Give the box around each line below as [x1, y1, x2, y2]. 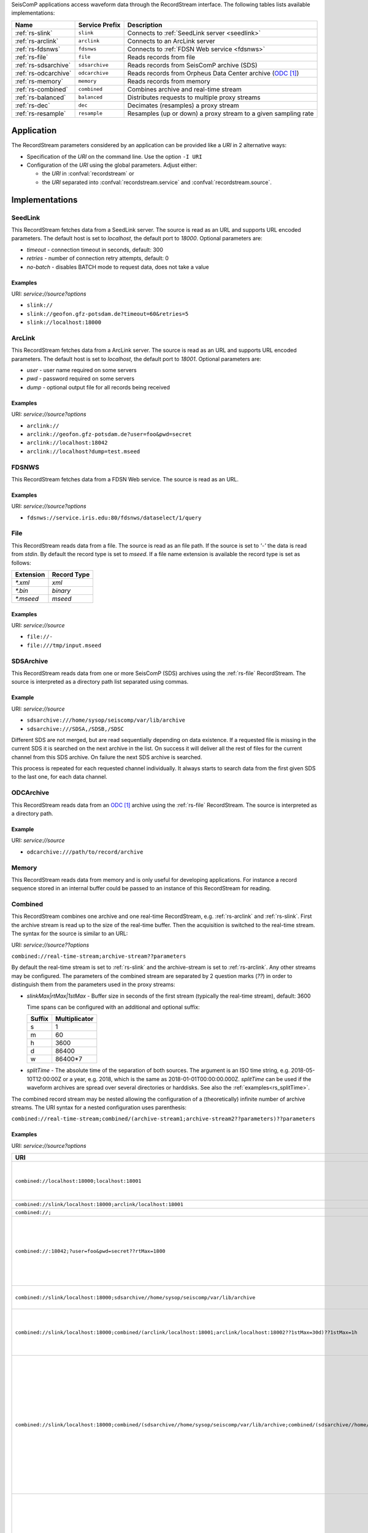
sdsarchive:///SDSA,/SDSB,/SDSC [26, 725, 124, 732]
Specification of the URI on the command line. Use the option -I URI [26, 153, 202, 160]
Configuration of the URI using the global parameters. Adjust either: [26, 161, 197, 169]
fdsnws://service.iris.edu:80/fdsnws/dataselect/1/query [26, 514, 202, 521]
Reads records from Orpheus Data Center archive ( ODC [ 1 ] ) [127, 69, 299, 77]
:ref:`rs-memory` [15, 77, 64, 85]
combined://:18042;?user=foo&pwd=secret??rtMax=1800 [15, 1248, 166, 1254]
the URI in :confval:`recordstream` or [42, 170, 134, 177]
